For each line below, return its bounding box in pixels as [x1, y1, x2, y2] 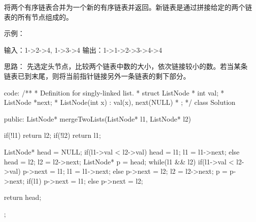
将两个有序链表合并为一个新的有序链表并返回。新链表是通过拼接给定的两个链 [4, 2, 252, 12]
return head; [4, 192, 41, 202]
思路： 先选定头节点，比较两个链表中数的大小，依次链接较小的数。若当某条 [4, 61, 248, 71]
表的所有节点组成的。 [4, 11, 73, 22]
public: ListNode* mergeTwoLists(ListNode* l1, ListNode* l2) [4, 113, 191, 124]
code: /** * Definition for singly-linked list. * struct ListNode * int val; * [4, 87, 224, 97]
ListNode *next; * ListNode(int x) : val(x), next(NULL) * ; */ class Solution [4, 97, 236, 107]
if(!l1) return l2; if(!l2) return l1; [4, 130, 101, 140]
